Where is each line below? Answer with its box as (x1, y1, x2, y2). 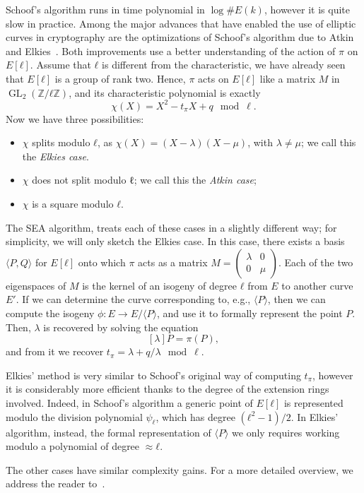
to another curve (281, 278, 353, 292)
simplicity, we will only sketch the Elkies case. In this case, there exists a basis (6, 234, 345, 249)
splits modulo (32, 135, 90, 150)
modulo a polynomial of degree (6, 439, 140, 453)
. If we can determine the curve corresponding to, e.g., (16, 292, 251, 307)
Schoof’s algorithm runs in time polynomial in (6, 2, 205, 16)
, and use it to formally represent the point (156, 306, 343, 320)
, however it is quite (264, 2, 350, 16)
